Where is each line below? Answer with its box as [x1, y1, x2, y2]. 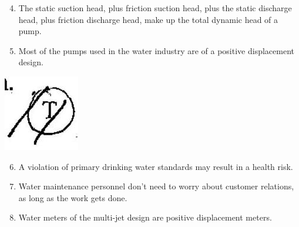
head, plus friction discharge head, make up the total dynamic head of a [18, 13, 278, 25]
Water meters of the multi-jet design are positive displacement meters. [18, 211, 272, 223]
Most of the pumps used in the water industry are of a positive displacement [18, 44, 294, 56]
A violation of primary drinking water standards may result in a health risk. [18, 160, 293, 172]
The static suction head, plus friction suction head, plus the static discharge [18, 2, 292, 14]
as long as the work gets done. [18, 191, 127, 203]
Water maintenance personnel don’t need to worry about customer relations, [18, 180, 294, 192]
